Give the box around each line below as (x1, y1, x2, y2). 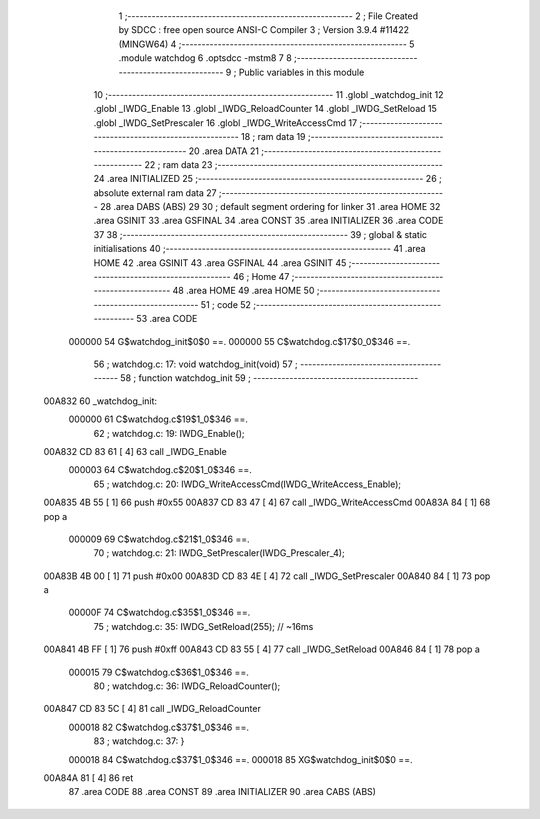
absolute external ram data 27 (93, 186, 217, 199)
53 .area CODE (136, 313, 198, 325)
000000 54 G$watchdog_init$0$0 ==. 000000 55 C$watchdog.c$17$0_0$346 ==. (68, 335, 411, 347)
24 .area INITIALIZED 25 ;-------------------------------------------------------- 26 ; (93, 173, 442, 185)
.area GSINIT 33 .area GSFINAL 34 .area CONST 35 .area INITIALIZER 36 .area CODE (93, 215, 444, 227)
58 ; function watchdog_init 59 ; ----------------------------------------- (120, 372, 419, 384)
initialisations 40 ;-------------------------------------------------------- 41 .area (93, 243, 426, 255)
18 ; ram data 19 (240, 131, 306, 143)
